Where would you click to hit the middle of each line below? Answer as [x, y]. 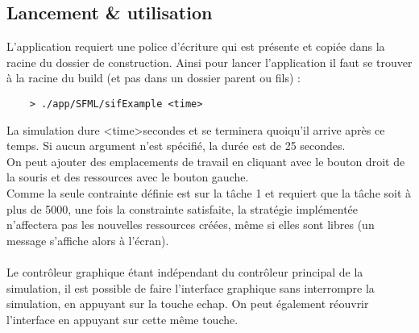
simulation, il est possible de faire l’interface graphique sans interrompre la [191, 287]
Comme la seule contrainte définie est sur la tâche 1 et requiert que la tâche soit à [209, 193]
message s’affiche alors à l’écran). [88, 240]
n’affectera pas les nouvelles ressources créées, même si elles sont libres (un [191, 225]
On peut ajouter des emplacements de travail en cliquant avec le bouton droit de [206, 161]
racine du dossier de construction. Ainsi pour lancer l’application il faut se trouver [209, 62]
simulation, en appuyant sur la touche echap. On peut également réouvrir [188, 304]
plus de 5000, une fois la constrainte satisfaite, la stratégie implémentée [183, 208]
